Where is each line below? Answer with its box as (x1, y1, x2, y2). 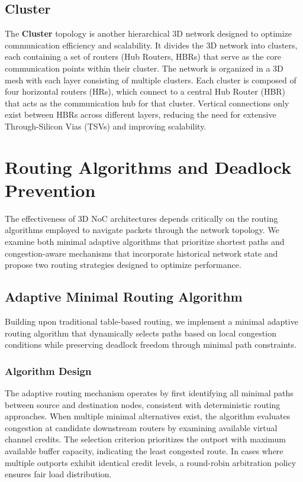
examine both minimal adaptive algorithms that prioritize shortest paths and (5, 235, 285, 248)
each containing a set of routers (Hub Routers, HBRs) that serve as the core (5, 50, 282, 63)
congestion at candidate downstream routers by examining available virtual (5, 421, 278, 434)
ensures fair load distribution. (5, 468, 112, 480)
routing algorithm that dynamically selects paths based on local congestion (5, 326, 276, 339)
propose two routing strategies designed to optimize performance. (5, 258, 241, 271)
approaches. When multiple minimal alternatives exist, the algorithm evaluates (5, 410, 291, 422)
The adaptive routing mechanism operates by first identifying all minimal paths (5, 387, 294, 399)
